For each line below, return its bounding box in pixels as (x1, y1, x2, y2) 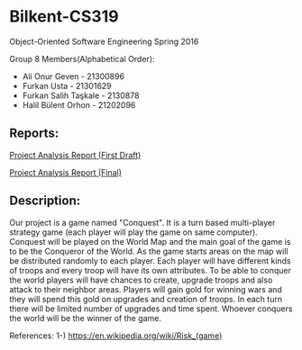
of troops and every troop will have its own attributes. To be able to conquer (9, 265, 291, 275)
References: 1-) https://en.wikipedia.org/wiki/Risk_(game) (9, 330, 223, 341)
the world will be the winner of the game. (9, 312, 162, 323)
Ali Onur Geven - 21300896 (22, 70, 124, 82)
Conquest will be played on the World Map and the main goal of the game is (9, 236, 291, 247)
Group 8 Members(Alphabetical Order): (9, 53, 155, 64)
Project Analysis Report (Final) (9, 166, 123, 177)
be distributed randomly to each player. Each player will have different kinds (9, 255, 291, 266)
